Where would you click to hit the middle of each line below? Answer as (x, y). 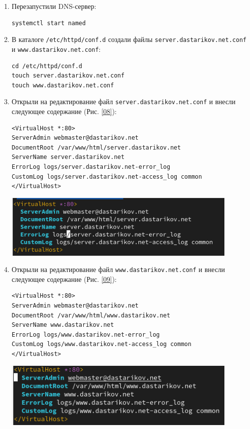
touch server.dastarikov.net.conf (68, 76)
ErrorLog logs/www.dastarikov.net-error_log (86, 334)
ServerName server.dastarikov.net (68, 157)
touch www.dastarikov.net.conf (63, 85)
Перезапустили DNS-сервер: (54, 6)
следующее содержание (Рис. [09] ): (64, 279)
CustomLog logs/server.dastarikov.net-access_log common (107, 176)
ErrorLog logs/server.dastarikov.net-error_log (91, 167)
